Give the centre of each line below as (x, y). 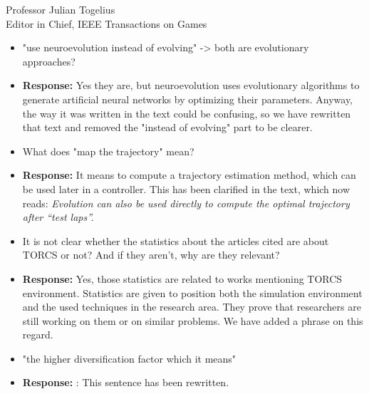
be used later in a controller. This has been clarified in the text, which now (186, 188)
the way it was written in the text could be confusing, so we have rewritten (187, 113)
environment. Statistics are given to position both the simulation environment (192, 292)
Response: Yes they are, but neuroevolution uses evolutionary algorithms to (191, 85)
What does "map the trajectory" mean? (108, 151)
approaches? (49, 61)
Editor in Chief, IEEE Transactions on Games (106, 23)
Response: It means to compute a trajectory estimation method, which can (189, 175)
